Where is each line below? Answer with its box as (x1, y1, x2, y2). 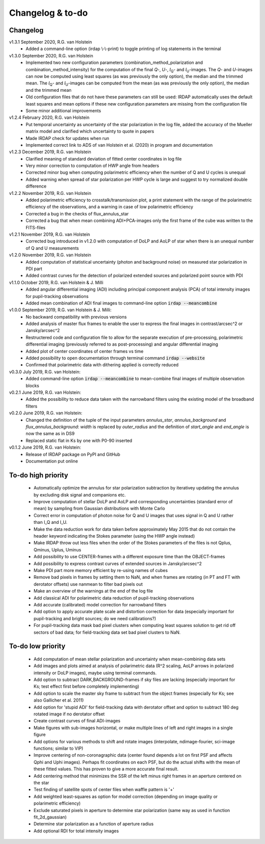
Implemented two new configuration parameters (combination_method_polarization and (26, 59, 203, 66)
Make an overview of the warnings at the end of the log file (33, 588, 153, 594)
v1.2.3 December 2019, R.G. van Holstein (9, 149, 91, 155)
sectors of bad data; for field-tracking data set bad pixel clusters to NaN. (33, 629, 181, 635)
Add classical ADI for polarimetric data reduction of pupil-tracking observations (33, 595, 195, 601)
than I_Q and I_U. (33, 519, 68, 525)
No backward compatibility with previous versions (26, 314, 127, 320)
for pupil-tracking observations (26, 293, 89, 299)
